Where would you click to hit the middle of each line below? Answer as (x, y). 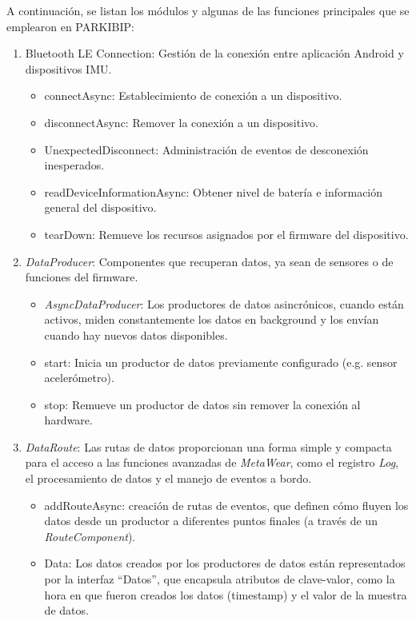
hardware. (68, 420)
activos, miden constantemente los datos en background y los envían (212, 319)
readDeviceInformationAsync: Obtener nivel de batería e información (214, 191)
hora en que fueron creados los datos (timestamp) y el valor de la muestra (226, 594)
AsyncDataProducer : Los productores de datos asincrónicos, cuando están (224, 303)
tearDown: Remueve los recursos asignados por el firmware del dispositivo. (226, 234)
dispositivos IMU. (68, 68)
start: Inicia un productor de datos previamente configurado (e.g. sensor (221, 362)
